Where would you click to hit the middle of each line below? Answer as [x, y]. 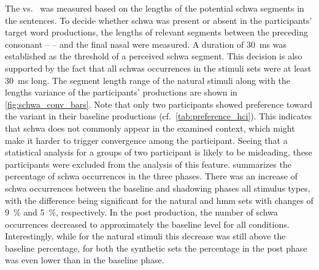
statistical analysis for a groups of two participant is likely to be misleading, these [159, 152]
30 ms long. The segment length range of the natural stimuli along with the [148, 80]
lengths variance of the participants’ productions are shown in [121, 92]
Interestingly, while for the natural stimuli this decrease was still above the [145, 236]
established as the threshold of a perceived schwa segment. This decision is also [154, 56]
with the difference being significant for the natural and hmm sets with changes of [159, 200]
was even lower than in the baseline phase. [85, 260]
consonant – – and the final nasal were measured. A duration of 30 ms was [146, 44]
